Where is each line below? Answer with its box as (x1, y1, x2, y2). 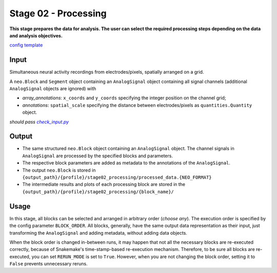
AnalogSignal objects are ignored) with (9, 86, 96, 92)
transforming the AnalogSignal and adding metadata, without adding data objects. (9, 229, 187, 236)
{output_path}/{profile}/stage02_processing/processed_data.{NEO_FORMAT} (22, 175, 212, 180)
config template (9, 42, 43, 48)
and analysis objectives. (9, 32, 63, 38)
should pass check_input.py (9, 118, 69, 125)
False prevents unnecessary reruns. (9, 261, 88, 267)
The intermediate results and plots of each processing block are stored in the (22, 181, 186, 187)
